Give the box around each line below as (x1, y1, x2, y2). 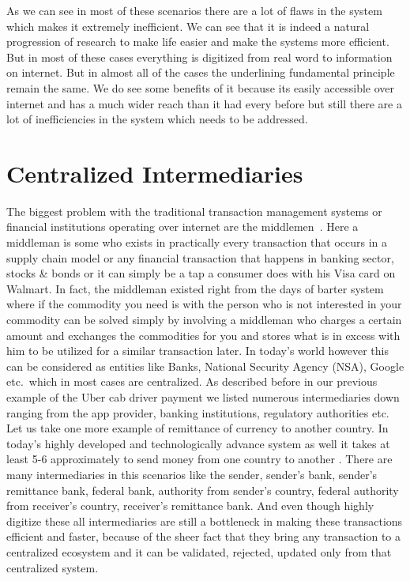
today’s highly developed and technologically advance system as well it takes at (6, 435, 390, 451)
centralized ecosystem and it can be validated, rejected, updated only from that (6, 543, 392, 560)
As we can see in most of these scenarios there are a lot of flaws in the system (6, 2, 382, 18)
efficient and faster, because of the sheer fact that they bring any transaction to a (6, 528, 401, 545)
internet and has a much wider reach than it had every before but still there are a (6, 95, 402, 111)
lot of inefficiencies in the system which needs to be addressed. (6, 111, 308, 127)
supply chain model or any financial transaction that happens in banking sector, (6, 249, 394, 266)
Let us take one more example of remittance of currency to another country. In (6, 420, 389, 436)
